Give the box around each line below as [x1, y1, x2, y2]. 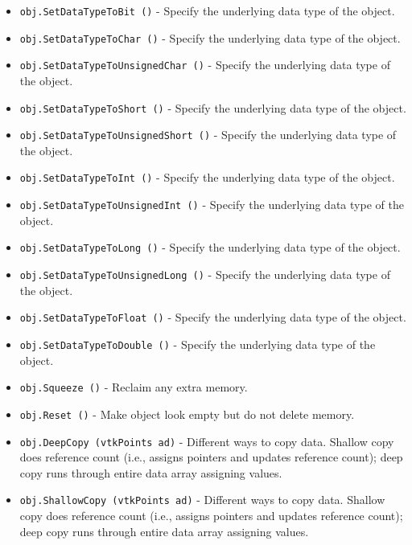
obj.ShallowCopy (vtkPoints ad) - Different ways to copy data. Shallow [19, 491, 385, 508]
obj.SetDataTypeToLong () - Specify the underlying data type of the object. [19, 239, 401, 256]
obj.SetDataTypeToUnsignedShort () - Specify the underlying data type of [19, 126, 397, 143]
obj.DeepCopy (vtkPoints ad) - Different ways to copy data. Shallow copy [19, 432, 394, 449]
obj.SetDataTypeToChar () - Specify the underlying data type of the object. [19, 29, 401, 46]
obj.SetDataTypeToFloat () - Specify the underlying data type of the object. [19, 309, 406, 326]
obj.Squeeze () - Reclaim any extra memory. [19, 379, 248, 395]
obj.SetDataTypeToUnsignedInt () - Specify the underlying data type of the [19, 196, 404, 213]
